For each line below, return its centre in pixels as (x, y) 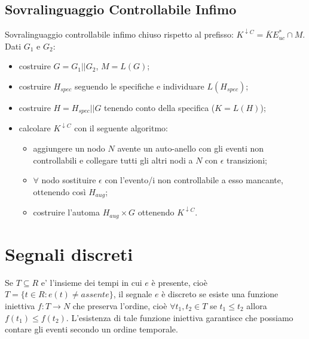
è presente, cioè (179, 282)
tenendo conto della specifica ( (160, 107)
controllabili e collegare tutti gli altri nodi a (113, 160)
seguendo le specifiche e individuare (139, 86)
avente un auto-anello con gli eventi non (191, 148)
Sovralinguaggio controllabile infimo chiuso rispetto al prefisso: (119, 34)
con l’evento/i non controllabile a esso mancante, (194, 180)
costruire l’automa (66, 212)
